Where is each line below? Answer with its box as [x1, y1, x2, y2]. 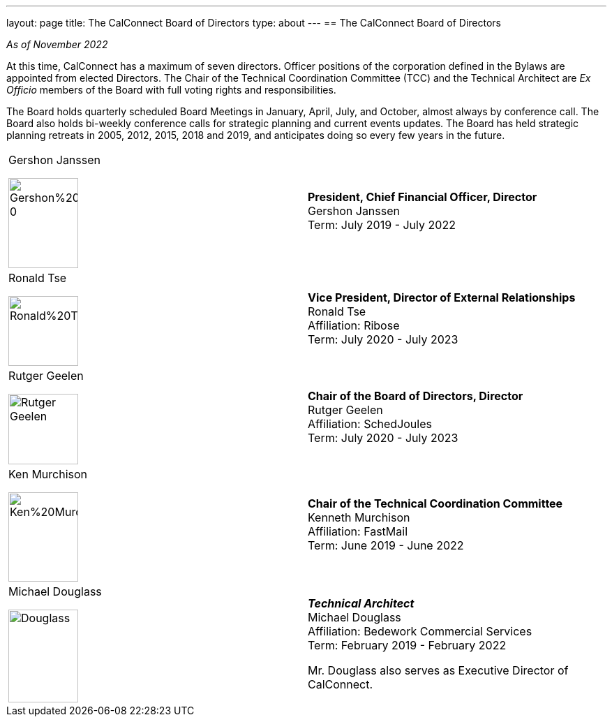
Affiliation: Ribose [308, 318, 400, 332]
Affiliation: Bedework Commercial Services [308, 624, 532, 638]
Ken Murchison [8, 467, 88, 481]
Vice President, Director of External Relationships [308, 290, 576, 304]
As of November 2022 [6, 38, 108, 50]
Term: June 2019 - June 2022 [308, 538, 464, 552]
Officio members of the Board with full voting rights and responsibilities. [6, 84, 336, 96]
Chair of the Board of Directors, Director [308, 388, 523, 403]
